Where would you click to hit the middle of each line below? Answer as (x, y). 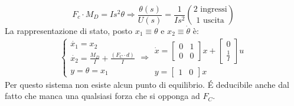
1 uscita (210, 20)
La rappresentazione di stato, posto (68, 30)
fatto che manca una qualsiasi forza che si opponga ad (102, 96)
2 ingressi (210, 9)
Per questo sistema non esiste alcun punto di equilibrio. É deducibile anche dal (147, 84)
